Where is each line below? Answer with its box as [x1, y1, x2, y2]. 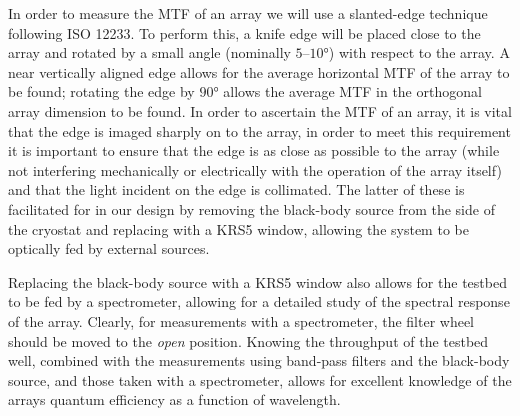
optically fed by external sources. [8, 238, 210, 259]
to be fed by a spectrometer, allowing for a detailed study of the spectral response [8, 291, 510, 312]
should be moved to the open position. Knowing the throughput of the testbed [8, 330, 489, 351]
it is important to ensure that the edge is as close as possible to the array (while [8, 140, 500, 161]
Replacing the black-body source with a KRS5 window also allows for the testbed [8, 271, 507, 292]
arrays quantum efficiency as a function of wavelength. [8, 389, 341, 410]
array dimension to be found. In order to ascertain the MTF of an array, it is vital [8, 100, 512, 121]
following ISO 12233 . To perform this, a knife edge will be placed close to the [8, 22, 481, 43]
